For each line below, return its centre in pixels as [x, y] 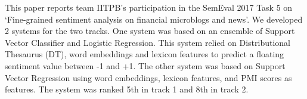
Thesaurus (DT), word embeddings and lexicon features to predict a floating [145, 54]
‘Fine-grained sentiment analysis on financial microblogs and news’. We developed [154, 19]
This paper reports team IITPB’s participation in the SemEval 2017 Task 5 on [149, 7]
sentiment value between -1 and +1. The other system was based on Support [145, 65]
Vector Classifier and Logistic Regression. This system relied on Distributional [148, 42]
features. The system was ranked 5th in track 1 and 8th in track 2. [127, 89]
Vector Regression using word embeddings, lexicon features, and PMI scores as [148, 77]
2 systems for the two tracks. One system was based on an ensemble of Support [150, 31]
